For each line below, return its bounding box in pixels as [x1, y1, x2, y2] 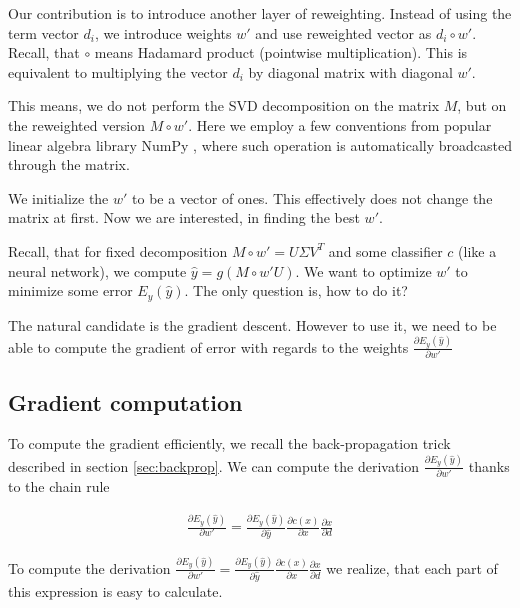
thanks [468, 455, 510, 476]
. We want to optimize [295, 260, 432, 281]
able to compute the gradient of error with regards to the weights [8, 336, 409, 357]
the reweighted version [8, 114, 146, 135]
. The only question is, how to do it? [184, 280, 408, 301]
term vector [8, 22, 79, 43]
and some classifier [328, 240, 443, 261]
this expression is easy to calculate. [8, 580, 223, 601]
